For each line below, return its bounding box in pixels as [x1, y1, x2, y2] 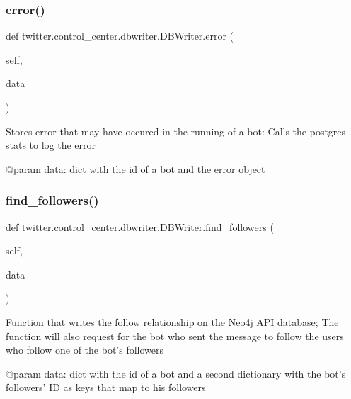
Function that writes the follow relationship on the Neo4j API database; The [6, 314, 339, 329]
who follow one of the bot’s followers [6, 342, 164, 357]
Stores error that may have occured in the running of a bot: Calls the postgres [6, 123, 346, 138]
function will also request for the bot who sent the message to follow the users [6, 328, 344, 343]
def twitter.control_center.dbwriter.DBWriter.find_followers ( [6, 219, 274, 234]
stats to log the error [6, 137, 96, 152]
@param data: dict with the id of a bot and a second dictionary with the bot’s [6, 366, 346, 381]
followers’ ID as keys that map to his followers [6, 380, 206, 395]
